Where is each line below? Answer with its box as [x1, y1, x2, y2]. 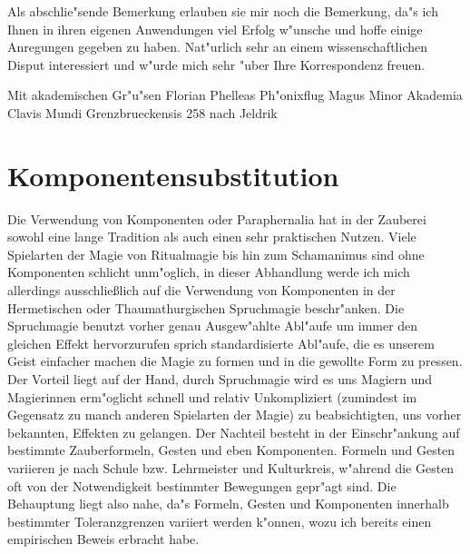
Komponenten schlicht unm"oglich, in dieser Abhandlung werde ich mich [7, 262, 410, 282]
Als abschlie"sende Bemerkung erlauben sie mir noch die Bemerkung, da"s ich [7, 2, 438, 20]
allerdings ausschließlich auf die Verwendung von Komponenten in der [7, 281, 396, 300]
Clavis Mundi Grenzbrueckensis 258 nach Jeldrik [7, 103, 278, 122]
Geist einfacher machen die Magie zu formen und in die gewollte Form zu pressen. [7, 351, 463, 371]
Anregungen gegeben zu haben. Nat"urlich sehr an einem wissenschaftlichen [7, 37, 427, 56]
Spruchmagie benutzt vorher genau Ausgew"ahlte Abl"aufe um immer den [7, 316, 418, 335]
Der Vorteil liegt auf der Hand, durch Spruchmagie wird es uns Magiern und [7, 370, 433, 389]
